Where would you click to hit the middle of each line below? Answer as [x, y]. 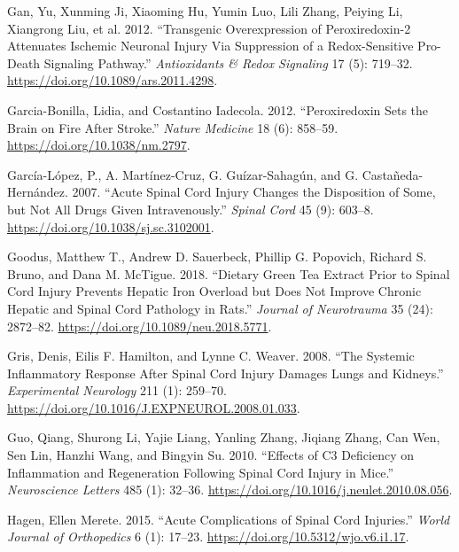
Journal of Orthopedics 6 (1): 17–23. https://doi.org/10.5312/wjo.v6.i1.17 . [208, 536]
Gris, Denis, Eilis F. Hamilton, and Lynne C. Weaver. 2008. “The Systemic [211, 356]
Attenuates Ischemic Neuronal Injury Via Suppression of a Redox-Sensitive [210, 46]
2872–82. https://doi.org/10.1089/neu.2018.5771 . [140, 326]
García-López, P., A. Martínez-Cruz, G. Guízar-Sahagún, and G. [183, 174]
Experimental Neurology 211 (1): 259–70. [117, 390]
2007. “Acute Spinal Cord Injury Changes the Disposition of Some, [254, 192]
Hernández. [38, 192]
